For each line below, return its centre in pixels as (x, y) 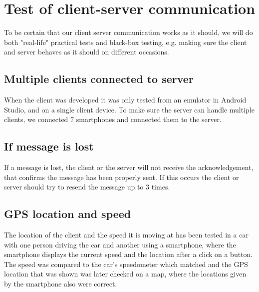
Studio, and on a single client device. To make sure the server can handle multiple (129, 109)
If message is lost (49, 146)
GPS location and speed (68, 214)
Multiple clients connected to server (99, 79)
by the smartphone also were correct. (61, 284)
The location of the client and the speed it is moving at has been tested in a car (126, 235)
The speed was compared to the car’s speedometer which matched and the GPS (126, 264)
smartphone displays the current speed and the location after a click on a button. (129, 254)
